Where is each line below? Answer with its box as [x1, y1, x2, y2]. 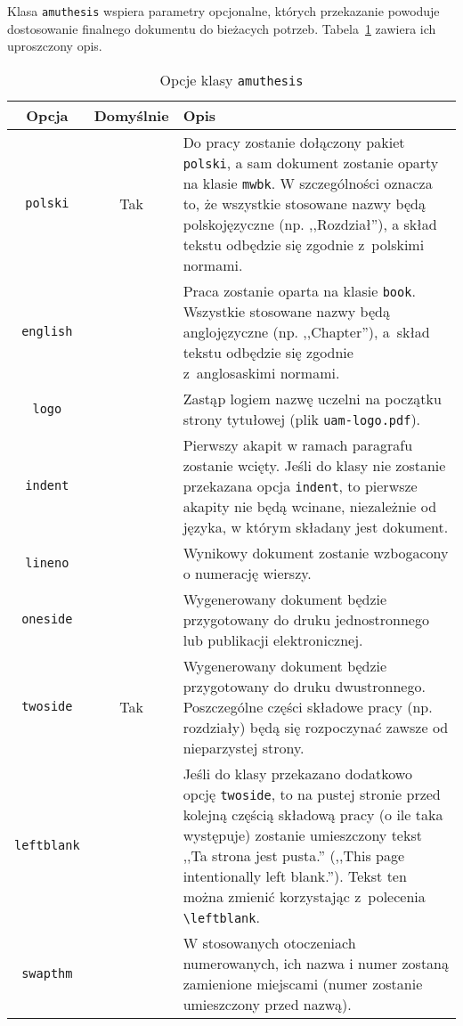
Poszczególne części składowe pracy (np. [183, 696, 433, 717]
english [21, 324, 73, 339]
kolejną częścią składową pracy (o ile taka [183, 803, 443, 825]
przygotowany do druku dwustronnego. [183, 675, 426, 696]
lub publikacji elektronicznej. [183, 629, 363, 650]
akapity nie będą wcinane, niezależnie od [183, 495, 437, 517]
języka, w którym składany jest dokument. [183, 516, 449, 537]
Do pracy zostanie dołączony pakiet [183, 131, 405, 152]
